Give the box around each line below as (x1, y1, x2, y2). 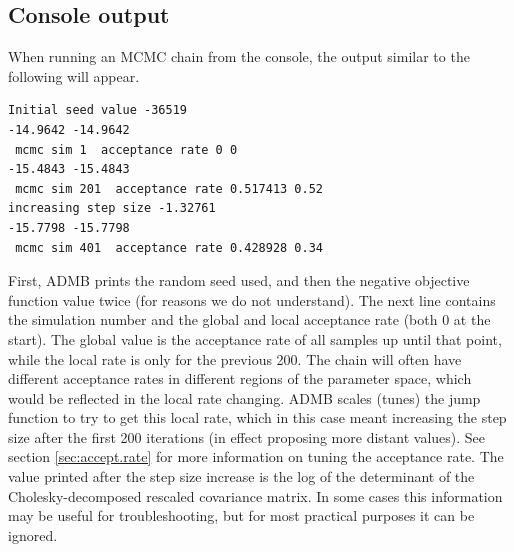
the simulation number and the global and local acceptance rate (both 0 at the (8, 309, 491, 330)
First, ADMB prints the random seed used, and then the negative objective (8, 270, 470, 291)
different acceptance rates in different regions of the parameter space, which (8, 368, 472, 389)
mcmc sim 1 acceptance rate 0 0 (15, 142, 238, 157)
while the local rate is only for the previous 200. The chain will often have (8, 348, 462, 369)
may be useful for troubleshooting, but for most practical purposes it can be (8, 505, 475, 526)
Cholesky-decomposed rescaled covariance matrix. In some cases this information (8, 485, 503, 506)
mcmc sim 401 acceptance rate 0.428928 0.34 (15, 240, 323, 255)
